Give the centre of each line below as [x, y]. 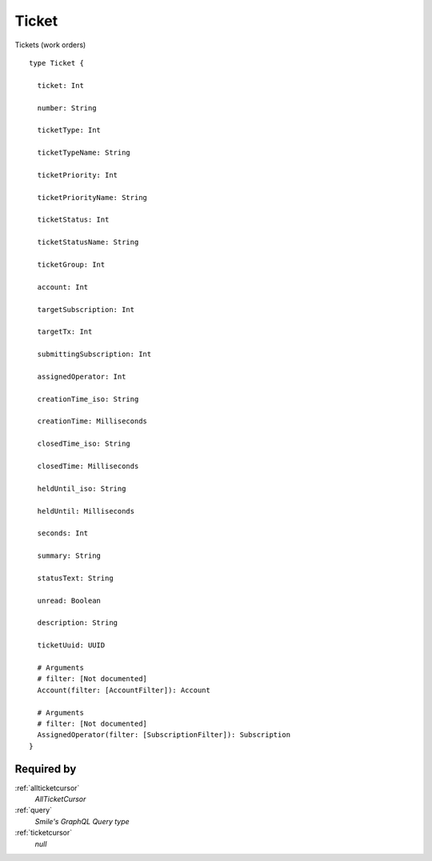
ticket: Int [60, 85]
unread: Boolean [69, 601]
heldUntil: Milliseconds [86, 511]
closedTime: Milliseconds [88, 466]
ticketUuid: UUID [71, 645]
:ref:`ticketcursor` [44, 833]
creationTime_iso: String [88, 399]
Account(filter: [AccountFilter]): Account [124, 690]
